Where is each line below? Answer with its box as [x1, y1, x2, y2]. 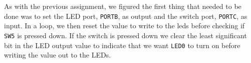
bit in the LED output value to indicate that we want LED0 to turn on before [4, 40, 240, 50]
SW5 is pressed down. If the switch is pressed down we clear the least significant [4, 30, 247, 40]
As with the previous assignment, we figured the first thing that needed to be [4, 1, 241, 11]
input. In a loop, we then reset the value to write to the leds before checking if [4, 20, 245, 31]
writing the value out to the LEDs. [4, 50, 111, 60]
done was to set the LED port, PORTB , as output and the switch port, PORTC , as [4, 10, 247, 21]
